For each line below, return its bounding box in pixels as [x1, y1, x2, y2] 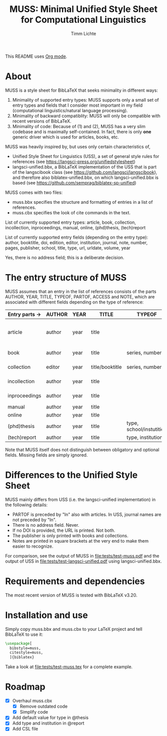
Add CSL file [12, 726, 38, 732]
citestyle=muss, [9, 650, 43, 655]
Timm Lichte [71, 30, 96, 36]
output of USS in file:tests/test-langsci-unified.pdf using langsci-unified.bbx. [5, 558, 162, 564]
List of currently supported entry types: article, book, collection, [5, 219, 136, 225]
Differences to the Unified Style [5, 469, 138, 480]
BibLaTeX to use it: [5, 631, 43, 637]
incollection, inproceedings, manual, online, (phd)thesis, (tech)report [5, 224, 146, 230]
